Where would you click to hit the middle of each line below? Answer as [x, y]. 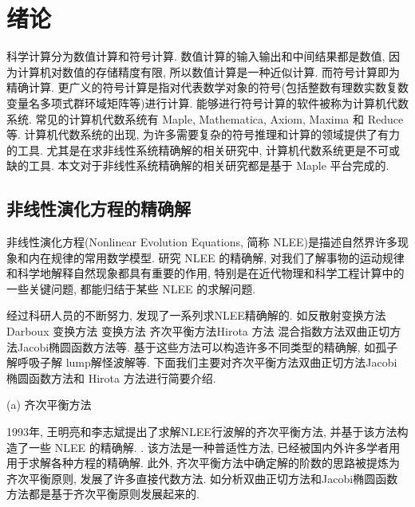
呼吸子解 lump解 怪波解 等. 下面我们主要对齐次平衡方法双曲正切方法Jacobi [207, 362]
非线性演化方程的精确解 [99, 208]
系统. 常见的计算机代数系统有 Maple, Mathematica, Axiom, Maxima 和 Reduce [205, 118]
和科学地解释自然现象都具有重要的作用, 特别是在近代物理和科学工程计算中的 [206, 273]
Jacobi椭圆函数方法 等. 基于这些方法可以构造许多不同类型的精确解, [189, 346]
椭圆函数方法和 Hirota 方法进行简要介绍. [111, 377]
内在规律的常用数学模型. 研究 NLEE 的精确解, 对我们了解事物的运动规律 [216, 257]
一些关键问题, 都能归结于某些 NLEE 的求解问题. [131, 288]
